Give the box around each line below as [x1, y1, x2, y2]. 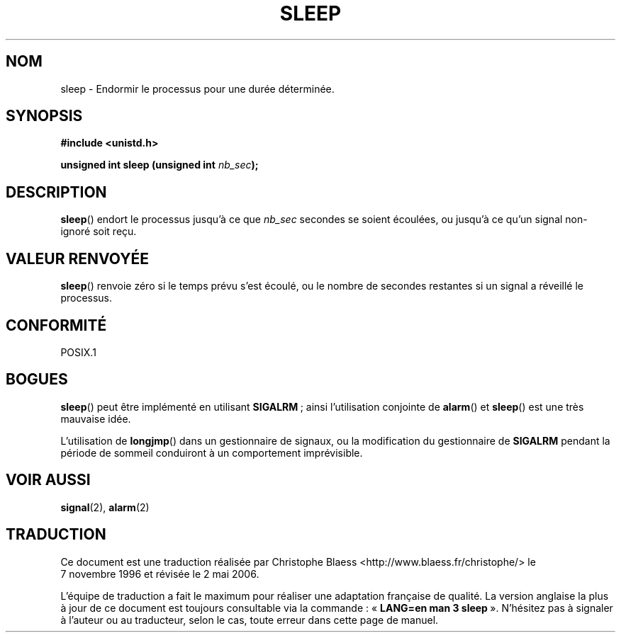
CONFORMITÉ [6, 316, 107, 334]
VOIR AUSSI [6, 471, 91, 489]
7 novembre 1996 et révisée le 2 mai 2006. [60, 567, 259, 580]
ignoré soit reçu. [60, 225, 137, 238]
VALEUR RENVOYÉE [6, 249, 149, 268]
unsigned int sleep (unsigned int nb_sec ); [60, 159, 259, 171]
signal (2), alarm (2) [60, 501, 150, 513]
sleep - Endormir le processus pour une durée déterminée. [60, 82, 335, 95]
